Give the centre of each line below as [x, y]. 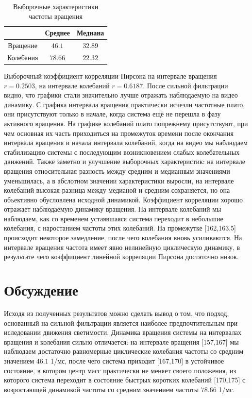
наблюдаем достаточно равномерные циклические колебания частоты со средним [124, 351]
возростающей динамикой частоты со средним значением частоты [101, 389]
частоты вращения [56, 16]
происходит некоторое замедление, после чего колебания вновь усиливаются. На [123, 238]
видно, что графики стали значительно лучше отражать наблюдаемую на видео [121, 95]
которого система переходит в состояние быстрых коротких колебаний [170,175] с [125, 380]
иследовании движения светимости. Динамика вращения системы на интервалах [123, 332]
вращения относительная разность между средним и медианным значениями [117, 171]
